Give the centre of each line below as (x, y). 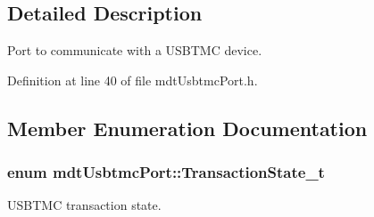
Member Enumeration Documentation (187, 128)
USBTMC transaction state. (84, 205)
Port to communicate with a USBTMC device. (135, 50)
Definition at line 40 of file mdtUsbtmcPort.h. (133, 80)
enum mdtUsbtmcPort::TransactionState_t (166, 172)
